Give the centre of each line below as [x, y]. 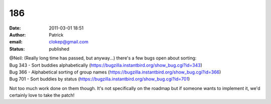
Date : [15, 28]
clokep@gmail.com [69, 42]
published [59, 49]
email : [16, 42]
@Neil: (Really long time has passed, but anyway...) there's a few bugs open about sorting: [103, 58]
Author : [18, 34]
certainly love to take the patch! [42, 95]
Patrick [56, 34]
